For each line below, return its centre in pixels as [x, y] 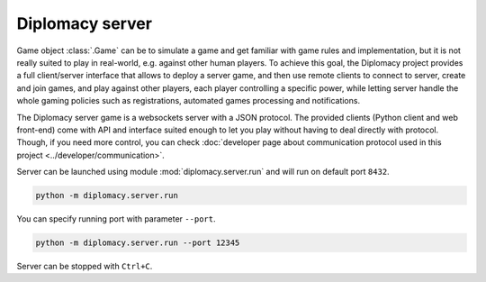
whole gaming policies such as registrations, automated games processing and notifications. [188, 101]
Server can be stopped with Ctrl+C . [85, 266]
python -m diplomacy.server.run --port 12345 [138, 243]
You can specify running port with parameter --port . [116, 219]
